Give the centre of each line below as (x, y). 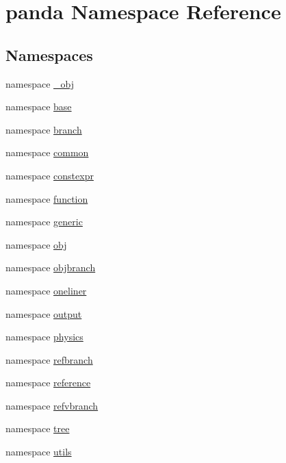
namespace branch (44, 129)
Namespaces (49, 54)
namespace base (39, 107)
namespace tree (38, 428)
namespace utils (39, 452)
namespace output (44, 313)
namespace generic (44, 222)
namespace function (47, 198)
